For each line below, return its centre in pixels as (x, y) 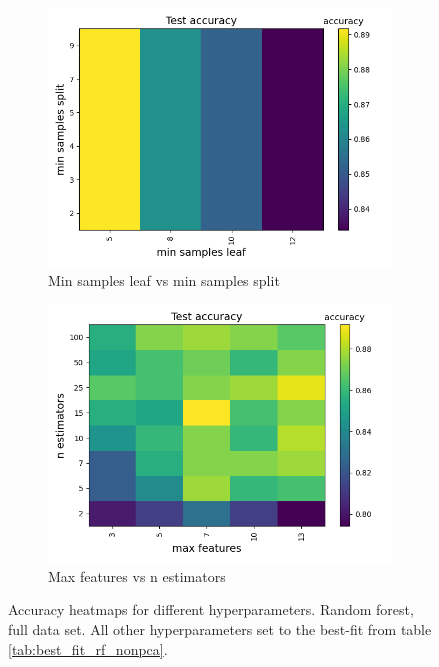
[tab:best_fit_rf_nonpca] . (88, 648)
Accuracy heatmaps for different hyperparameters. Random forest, (211, 609)
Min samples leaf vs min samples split (164, 279)
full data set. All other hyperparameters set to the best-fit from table (220, 628)
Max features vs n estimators (137, 575)
